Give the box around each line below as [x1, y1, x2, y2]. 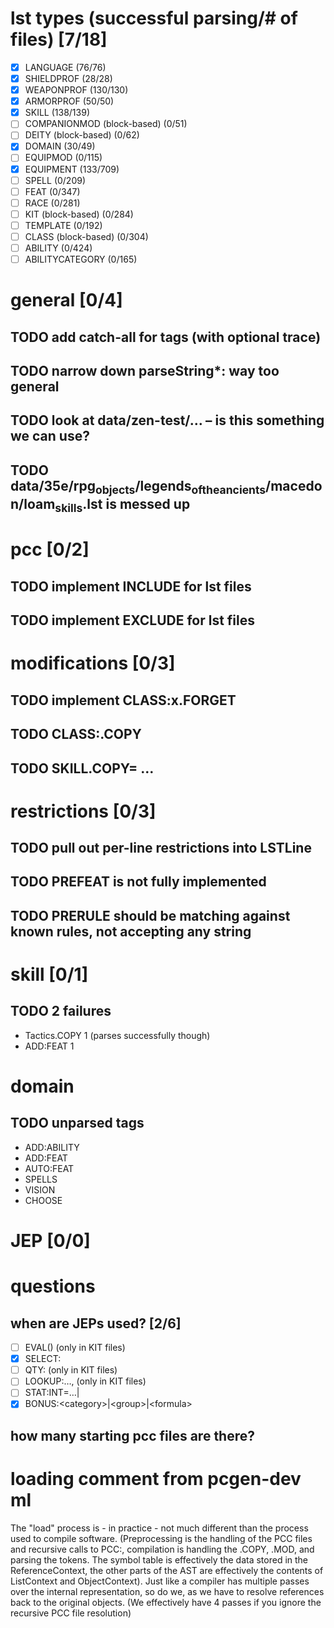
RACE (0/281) [24, 197, 81, 209]
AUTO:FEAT [24, 1162, 75, 1174]
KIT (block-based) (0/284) [24, 208, 134, 220]
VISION [24, 1183, 56, 1196]
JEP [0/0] [10, 1230, 91, 1252]
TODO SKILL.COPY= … [10, 760, 155, 777]
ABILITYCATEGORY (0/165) [24, 253, 138, 265]
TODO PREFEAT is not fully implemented [10, 873, 267, 891]
